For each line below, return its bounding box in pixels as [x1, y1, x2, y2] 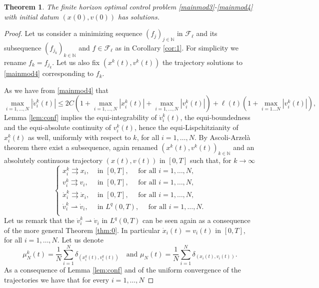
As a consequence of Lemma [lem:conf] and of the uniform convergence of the [4, 264, 241, 275]
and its [196, 28, 217, 38]
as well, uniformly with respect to [28, 132, 131, 142]
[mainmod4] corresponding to [4, 68, 94, 78]
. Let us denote [57, 234, 103, 245]
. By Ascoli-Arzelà [194, 132, 250, 142]
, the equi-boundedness [180, 112, 250, 122]
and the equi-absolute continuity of [4, 121, 111, 132]
